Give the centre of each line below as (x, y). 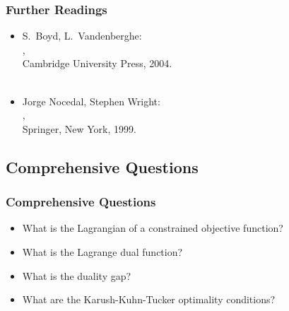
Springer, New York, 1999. (79, 128)
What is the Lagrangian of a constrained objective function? (153, 228)
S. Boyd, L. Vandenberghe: (82, 36)
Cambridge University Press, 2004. (97, 63)
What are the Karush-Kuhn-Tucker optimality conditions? (149, 299)
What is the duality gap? (77, 275)
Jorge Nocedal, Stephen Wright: (91, 101)
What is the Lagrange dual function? (102, 251)
